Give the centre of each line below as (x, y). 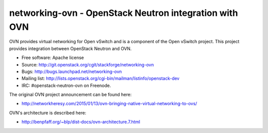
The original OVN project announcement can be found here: (70, 95)
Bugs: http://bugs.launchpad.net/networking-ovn (72, 71)
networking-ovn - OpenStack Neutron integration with (124, 13)
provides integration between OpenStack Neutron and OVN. (70, 48)
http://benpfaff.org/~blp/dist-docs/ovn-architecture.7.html (81, 122)
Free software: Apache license (53, 58)
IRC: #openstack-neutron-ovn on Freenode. (66, 85)
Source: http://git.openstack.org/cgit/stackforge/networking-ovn (88, 65)
